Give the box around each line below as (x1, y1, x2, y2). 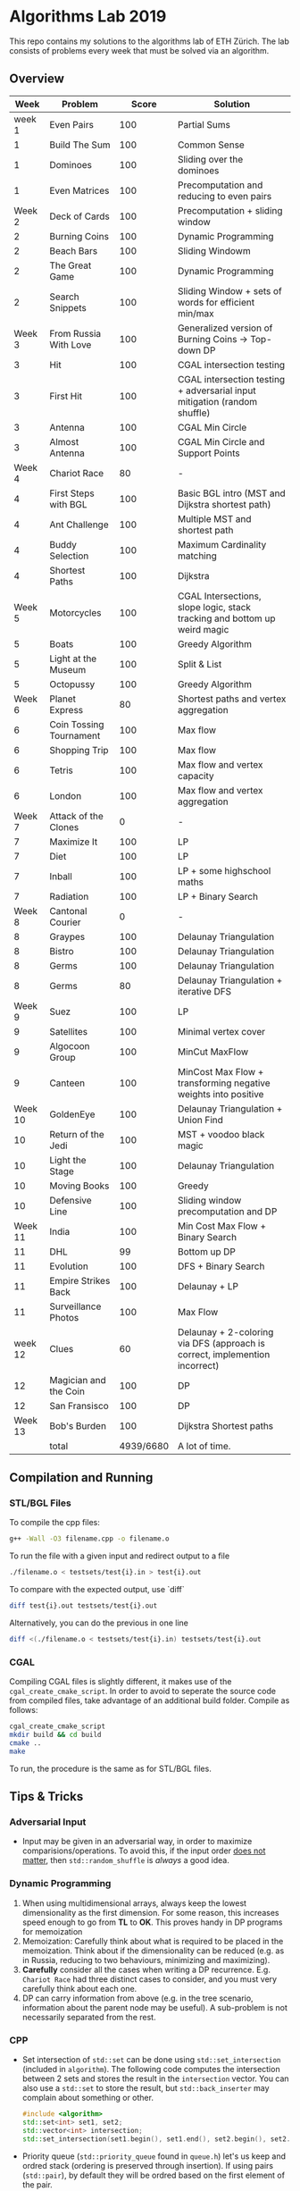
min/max (177, 306, 214, 319)
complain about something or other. (21, 2093, 154, 2103)
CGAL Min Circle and (177, 435, 265, 448)
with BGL (48, 498, 87, 510)
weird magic (177, 623, 229, 635)
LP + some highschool (177, 864, 271, 877)
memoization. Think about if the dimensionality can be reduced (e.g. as (21, 1945, 285, 1956)
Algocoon (48, 1039, 91, 1052)
